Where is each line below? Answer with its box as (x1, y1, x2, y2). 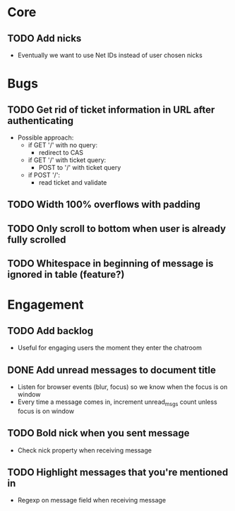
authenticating (7, 114, 74, 127)
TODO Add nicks (7, 32, 82, 44)
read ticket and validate (38, 178, 107, 187)
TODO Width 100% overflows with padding (7, 199, 201, 211)
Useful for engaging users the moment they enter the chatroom (17, 343, 203, 352)
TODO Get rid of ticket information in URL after (7, 104, 215, 116)
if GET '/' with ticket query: (28, 156, 107, 164)
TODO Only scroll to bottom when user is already (7, 223, 227, 235)
